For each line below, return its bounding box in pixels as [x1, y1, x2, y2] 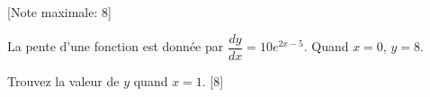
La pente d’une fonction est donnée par [7, 37, 224, 56]
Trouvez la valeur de [7, 71, 120, 90]
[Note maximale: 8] [7, 3, 112, 21]
